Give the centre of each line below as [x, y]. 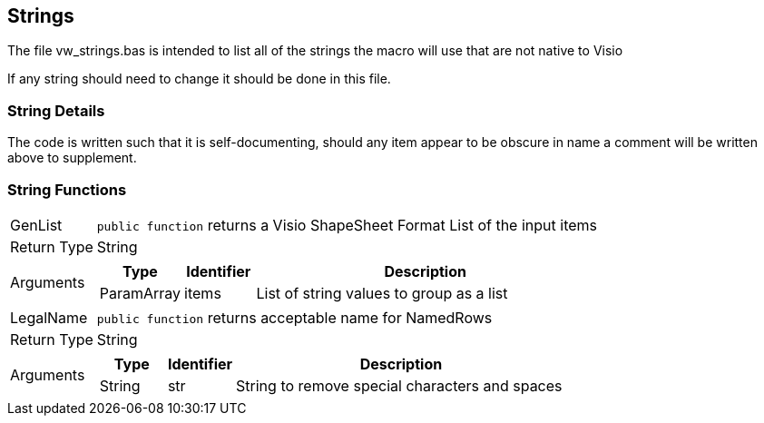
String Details [56, 110]
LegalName [49, 317]
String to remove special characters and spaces [399, 385]
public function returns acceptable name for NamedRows [294, 317]
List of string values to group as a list [382, 293]
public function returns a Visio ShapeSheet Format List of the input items [347, 225]
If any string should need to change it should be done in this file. [199, 79]
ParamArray [140, 293]
